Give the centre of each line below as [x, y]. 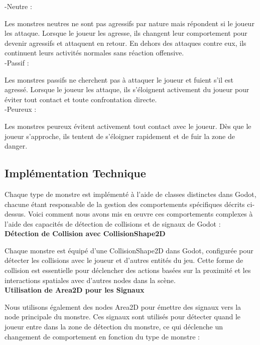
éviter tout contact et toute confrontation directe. [81, 99]
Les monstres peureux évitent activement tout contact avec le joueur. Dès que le [128, 126]
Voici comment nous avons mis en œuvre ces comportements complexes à [140, 214]
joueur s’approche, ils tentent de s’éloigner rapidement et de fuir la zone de [120, 136]
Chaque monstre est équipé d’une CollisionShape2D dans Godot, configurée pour [129, 250]
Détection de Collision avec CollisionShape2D [85, 233]
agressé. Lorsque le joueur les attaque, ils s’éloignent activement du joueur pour [127, 89]
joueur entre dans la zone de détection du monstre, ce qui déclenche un [114, 327]
